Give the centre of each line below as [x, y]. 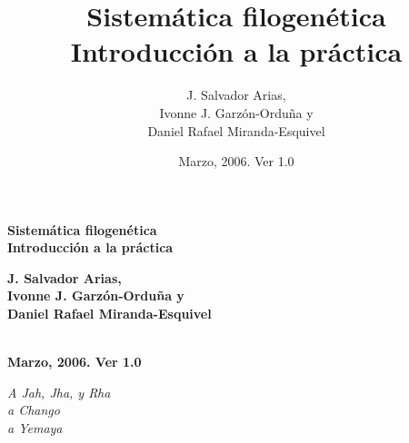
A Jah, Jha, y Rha [59, 392]
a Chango [34, 410]
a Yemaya [35, 428]
